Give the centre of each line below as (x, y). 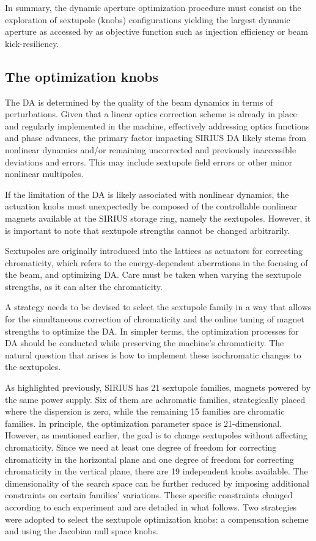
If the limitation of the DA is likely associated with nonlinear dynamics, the (147, 194)
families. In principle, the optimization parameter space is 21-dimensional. (144, 423)
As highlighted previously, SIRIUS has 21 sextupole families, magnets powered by (158, 387)
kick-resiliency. (32, 43)
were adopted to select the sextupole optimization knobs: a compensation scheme (157, 519)
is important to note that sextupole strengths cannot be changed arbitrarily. (148, 230)
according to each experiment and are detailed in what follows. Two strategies (151, 507)
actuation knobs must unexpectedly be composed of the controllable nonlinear (151, 206)
